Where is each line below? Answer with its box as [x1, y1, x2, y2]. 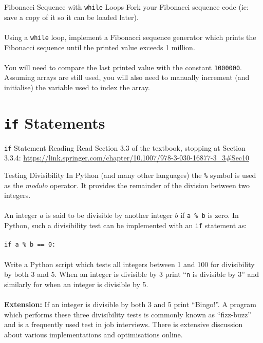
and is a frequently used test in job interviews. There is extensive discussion [4, 319, 243, 330]
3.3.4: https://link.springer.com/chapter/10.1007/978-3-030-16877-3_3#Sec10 [4, 152, 250, 163]
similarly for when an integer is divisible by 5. [4, 278, 148, 289]
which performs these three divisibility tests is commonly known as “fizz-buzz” [4, 309, 251, 319]
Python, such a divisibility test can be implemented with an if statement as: [4, 220, 247, 231]
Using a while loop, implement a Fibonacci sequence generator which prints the [4, 31, 256, 42]
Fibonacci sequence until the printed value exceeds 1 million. [4, 42, 195, 52]
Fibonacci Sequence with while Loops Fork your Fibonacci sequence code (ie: [4, 2, 249, 12]
